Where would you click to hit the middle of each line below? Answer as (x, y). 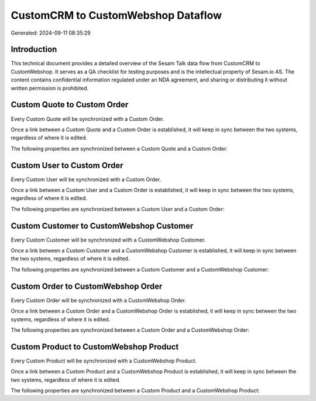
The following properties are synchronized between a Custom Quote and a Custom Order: (119, 148)
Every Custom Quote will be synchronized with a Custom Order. (87, 119)
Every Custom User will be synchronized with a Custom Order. (86, 179)
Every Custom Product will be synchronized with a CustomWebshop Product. (104, 361)
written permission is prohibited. (50, 88)
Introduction (34, 50)
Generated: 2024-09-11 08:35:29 (51, 33)
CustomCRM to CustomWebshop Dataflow (116, 15)
